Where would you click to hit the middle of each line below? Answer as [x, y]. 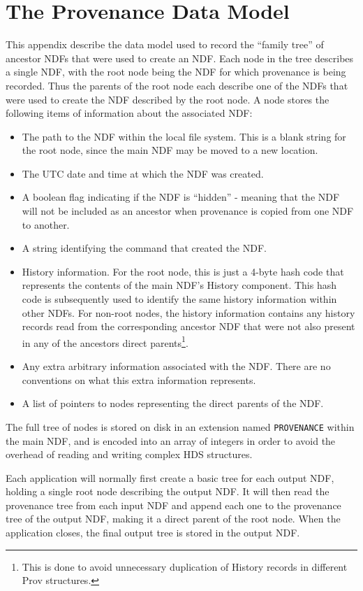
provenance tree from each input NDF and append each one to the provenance [173, 505]
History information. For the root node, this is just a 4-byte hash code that [183, 271]
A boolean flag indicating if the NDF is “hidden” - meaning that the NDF [181, 197]
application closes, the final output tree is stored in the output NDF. [153, 533]
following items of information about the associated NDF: [129, 113]
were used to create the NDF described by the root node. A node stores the [168, 99]
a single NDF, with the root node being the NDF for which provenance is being [176, 72]
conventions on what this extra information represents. [139, 379]
